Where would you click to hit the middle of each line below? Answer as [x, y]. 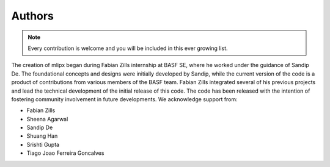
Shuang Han [42, 136]
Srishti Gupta [43, 144]
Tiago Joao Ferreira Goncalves [65, 153]
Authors [33, 16]
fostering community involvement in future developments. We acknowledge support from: [124, 99]
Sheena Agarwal [47, 119]
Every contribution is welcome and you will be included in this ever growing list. [128, 48]
